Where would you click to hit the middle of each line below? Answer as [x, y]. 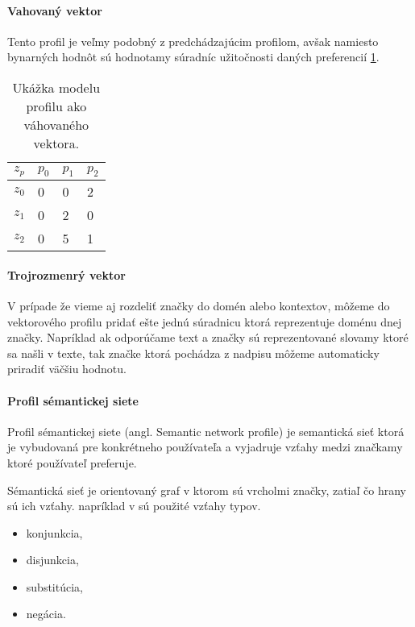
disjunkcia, [52, 560]
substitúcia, [54, 586]
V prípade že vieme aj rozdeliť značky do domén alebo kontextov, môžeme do [199, 305]
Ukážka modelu [56, 87]
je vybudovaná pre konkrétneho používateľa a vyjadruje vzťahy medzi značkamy [205, 447]
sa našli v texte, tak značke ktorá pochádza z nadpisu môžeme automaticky [193, 353]
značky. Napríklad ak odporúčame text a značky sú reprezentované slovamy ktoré [208, 337]
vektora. [56, 143]
